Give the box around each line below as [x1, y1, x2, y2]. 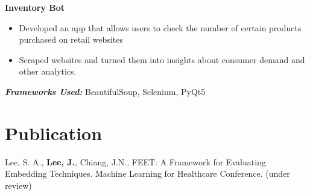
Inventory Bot [5, 1, 65, 13]
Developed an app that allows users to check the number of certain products [19, 21, 302, 34]
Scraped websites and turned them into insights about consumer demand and [19, 53, 305, 66]
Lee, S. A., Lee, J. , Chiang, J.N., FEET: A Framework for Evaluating [5, 155, 266, 168]
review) [5, 179, 32, 191]
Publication [5, 120, 103, 145]
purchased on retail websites [19, 33, 123, 46]
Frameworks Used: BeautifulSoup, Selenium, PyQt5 [5, 85, 206, 97]
